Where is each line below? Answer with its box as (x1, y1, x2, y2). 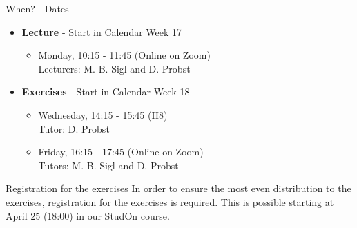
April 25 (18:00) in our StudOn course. (6, 208, 170, 222)
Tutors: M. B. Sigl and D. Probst (38, 158, 179, 172)
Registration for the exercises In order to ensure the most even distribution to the (6, 181, 351, 196)
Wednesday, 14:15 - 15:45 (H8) (38, 107, 168, 122)
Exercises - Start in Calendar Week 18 (21, 84, 190, 99)
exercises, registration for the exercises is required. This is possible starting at (6, 194, 334, 209)
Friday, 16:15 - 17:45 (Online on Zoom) (38, 144, 204, 159)
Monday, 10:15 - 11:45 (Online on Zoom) (38, 48, 211, 62)
